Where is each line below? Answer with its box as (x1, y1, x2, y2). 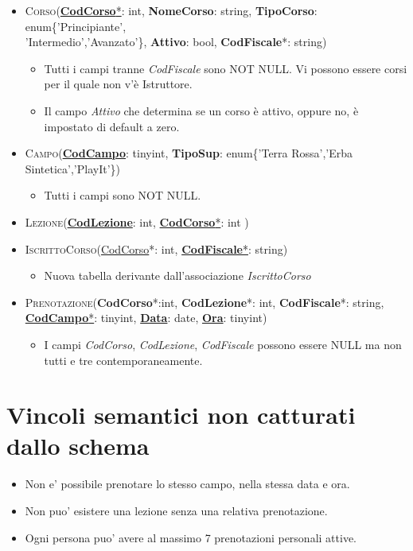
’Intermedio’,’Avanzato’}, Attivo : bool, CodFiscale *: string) (25, 33, 327, 50)
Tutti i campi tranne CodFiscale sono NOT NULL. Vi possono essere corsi (44, 60, 407, 76)
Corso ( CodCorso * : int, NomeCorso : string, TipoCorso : (25, 2, 318, 18)
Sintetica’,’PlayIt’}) (25, 160, 121, 177)
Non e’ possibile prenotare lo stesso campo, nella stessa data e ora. (25, 475, 350, 492)
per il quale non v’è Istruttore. (44, 76, 193, 92)
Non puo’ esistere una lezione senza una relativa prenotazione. (25, 502, 328, 518)
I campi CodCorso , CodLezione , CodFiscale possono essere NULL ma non (44, 336, 402, 352)
